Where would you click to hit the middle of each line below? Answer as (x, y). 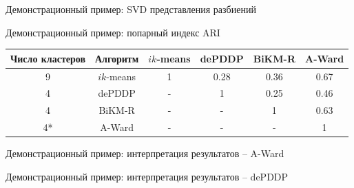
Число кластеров (48, 58)
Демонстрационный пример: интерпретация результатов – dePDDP (147, 176)
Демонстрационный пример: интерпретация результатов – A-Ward (145, 153)
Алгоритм (117, 58)
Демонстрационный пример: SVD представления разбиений (131, 9)
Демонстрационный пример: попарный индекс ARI (113, 32)
